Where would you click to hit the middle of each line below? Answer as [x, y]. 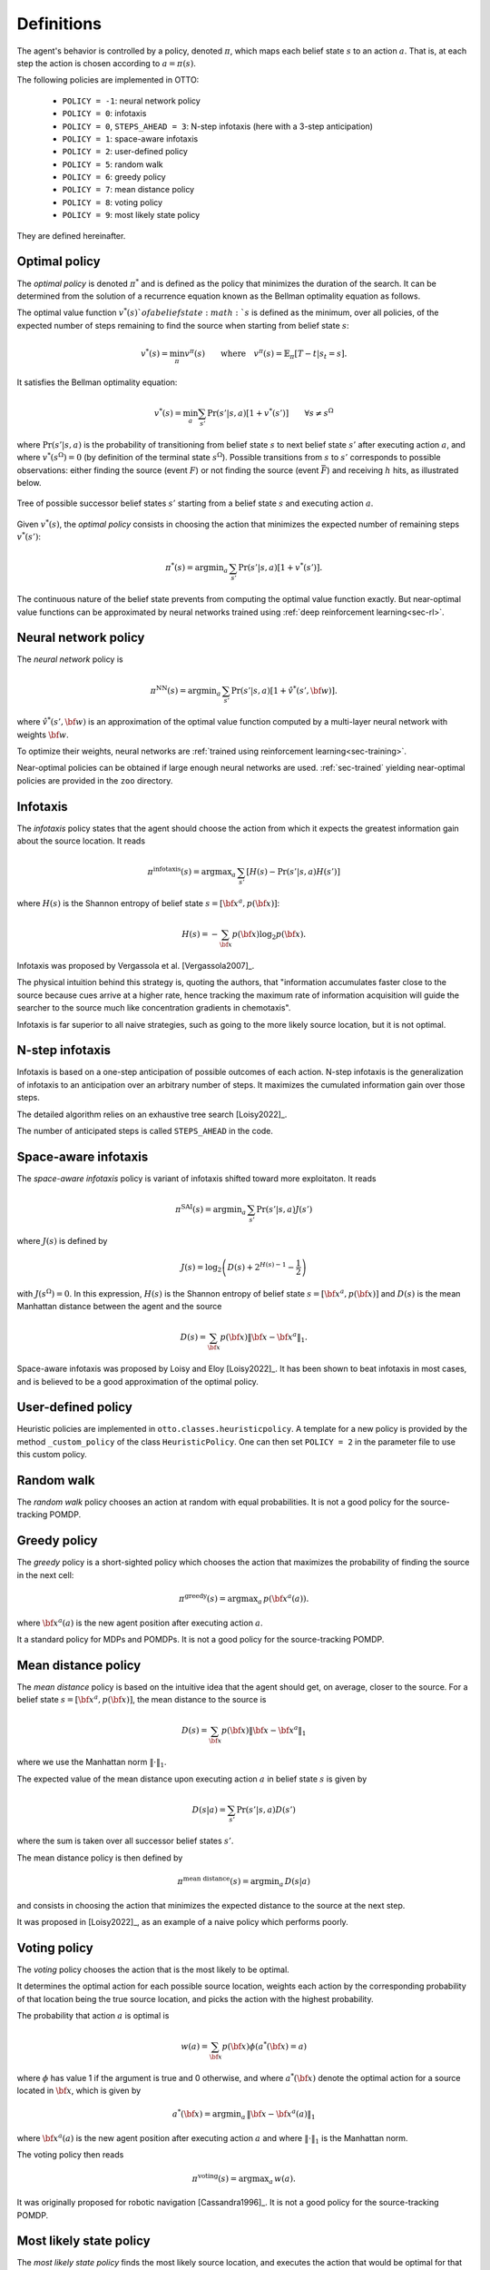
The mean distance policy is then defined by [100, 1858]
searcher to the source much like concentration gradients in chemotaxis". [154, 1008]
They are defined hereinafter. [71, 235]
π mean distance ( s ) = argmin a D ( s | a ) [244, 1882]
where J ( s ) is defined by [62, 1240]
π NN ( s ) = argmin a [186, 691]
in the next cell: [45, 1574]
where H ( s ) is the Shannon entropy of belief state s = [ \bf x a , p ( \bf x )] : [148, 903]
